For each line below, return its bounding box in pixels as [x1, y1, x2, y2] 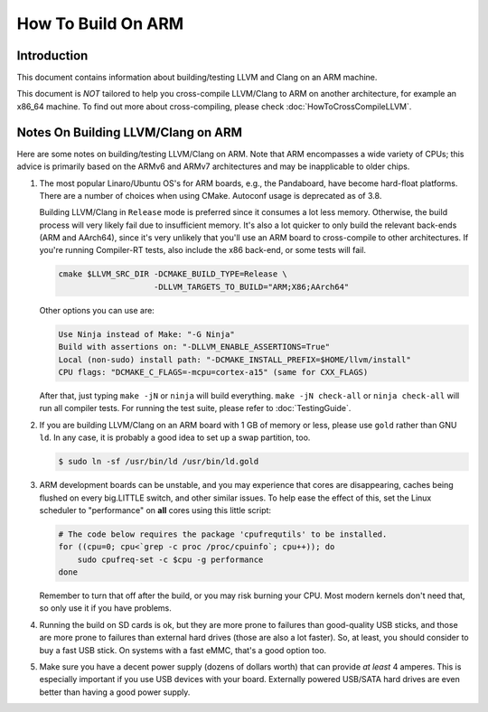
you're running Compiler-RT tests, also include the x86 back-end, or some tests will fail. [39, 245, 366, 256]
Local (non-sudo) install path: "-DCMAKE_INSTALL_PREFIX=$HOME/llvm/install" [58, 354, 411, 365]
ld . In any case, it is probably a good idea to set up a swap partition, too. [39, 432, 311, 443]
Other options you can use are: [39, 304, 155, 315]
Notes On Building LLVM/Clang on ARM [16, 125, 243, 140]
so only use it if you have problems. [39, 603, 172, 614]
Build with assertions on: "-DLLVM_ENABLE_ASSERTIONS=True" [58, 342, 331, 352]
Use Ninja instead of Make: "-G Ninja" [58, 329, 235, 339]
